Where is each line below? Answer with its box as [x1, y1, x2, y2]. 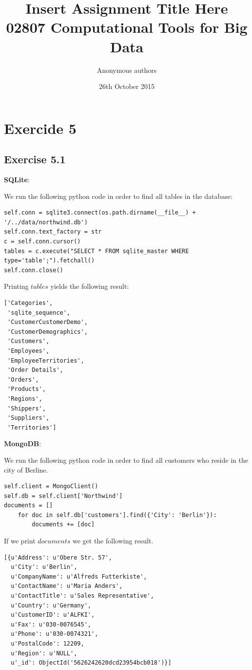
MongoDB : [4, 438, 41, 449]
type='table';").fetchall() [4, 257, 95, 264]
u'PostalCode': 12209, [11, 640, 84, 648]
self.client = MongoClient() [4, 483, 98, 490]
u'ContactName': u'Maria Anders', [11, 583, 123, 590]
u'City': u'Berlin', [11, 563, 78, 571]
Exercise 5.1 [4, 151, 66, 167]
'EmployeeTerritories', [7, 357, 84, 364]
